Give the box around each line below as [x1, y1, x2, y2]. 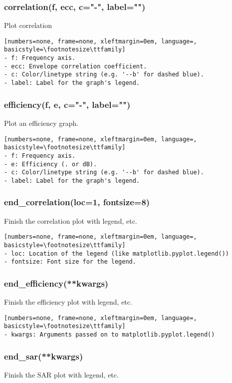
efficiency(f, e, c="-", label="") [4, 98, 131, 110]
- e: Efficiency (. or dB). [4, 160, 97, 168]
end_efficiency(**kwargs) [4, 277, 109, 289]
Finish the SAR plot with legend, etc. [4, 369, 119, 380]
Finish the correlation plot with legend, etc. [4, 215, 137, 226]
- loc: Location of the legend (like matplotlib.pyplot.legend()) [4, 250, 230, 257]
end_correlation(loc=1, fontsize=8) [4, 196, 150, 208]
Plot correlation [4, 20, 52, 30]
